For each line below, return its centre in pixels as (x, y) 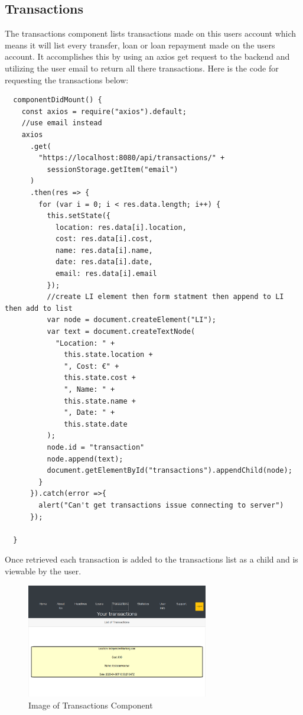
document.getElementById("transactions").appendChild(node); (170, 471)
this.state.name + (100, 401)
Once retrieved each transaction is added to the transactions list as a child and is (151, 559)
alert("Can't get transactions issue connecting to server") (161, 505)
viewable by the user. (43, 571)
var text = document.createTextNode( (121, 332)
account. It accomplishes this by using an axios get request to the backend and (147, 56)
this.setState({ (79, 216)
